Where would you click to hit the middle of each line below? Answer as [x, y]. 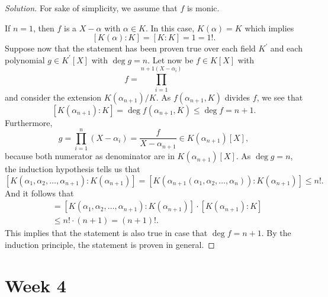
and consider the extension [53, 97]
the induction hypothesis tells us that [73, 169]
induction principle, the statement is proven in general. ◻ [110, 245]
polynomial [25, 59]
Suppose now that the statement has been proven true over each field [130, 48]
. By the [276, 233]
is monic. [203, 8]
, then [44, 28]
